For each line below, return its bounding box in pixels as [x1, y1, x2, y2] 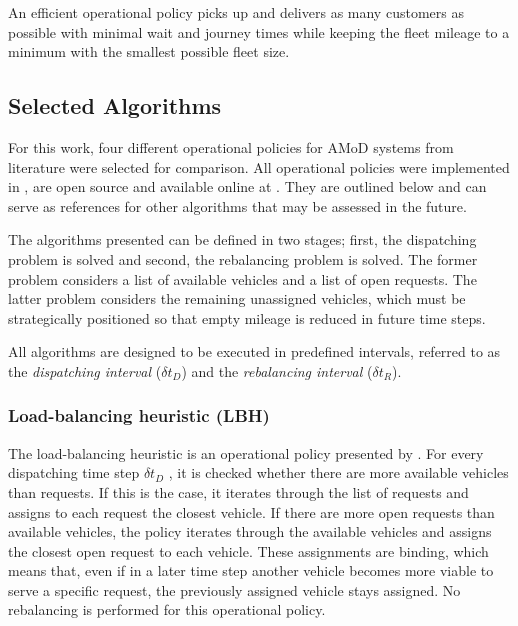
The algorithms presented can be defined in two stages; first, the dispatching [8, 229, 477, 250]
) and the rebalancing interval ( [181, 360, 373, 381]
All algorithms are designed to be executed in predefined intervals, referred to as [8, 341, 501, 362]
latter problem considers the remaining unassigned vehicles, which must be [8, 288, 466, 309]
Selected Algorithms [8, 90, 222, 121]
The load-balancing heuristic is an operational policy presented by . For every [8, 442, 484, 463]
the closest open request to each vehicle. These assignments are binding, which [8, 540, 489, 561]
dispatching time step [8, 462, 140, 483]
